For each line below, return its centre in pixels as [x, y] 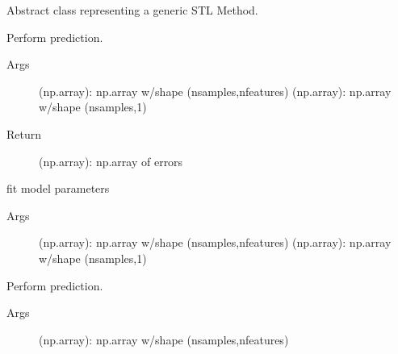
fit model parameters [58, 188]
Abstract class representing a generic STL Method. [132, 10]
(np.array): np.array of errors [111, 161]
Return [24, 133]
